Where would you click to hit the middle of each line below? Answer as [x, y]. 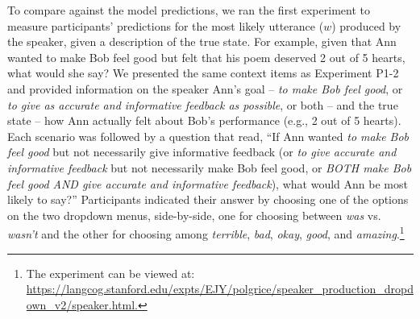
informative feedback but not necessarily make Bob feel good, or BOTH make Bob [210, 167]
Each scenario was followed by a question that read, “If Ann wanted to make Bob [208, 136]
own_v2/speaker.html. [82, 304]
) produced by [366, 25]
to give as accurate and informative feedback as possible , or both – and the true [203, 104]
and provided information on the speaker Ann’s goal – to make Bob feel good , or [205, 88]
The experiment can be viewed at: [110, 273]
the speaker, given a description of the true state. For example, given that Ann [202, 41]
